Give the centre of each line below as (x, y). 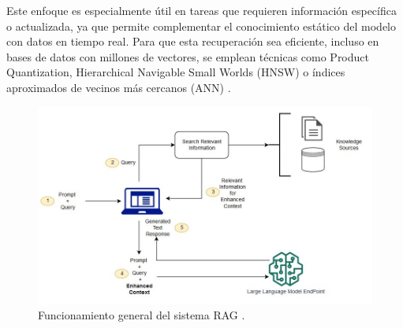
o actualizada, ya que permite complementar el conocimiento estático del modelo (201, 26)
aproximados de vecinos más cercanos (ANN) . (119, 87)
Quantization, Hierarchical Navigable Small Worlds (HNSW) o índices (176, 72)
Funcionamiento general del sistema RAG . (142, 315)
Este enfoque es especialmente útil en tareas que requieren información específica (201, 10)
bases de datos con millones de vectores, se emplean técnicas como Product (188, 56)
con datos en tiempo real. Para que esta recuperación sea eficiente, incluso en (193, 41)
